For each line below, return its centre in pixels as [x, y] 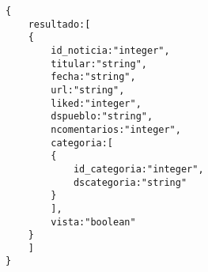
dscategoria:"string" [130, 182]
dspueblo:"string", [102, 117]
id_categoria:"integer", [138, 169]
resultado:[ [59, 24]
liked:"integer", [96, 103]
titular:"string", [99, 64]
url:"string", [88, 90]
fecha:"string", [93, 77]
